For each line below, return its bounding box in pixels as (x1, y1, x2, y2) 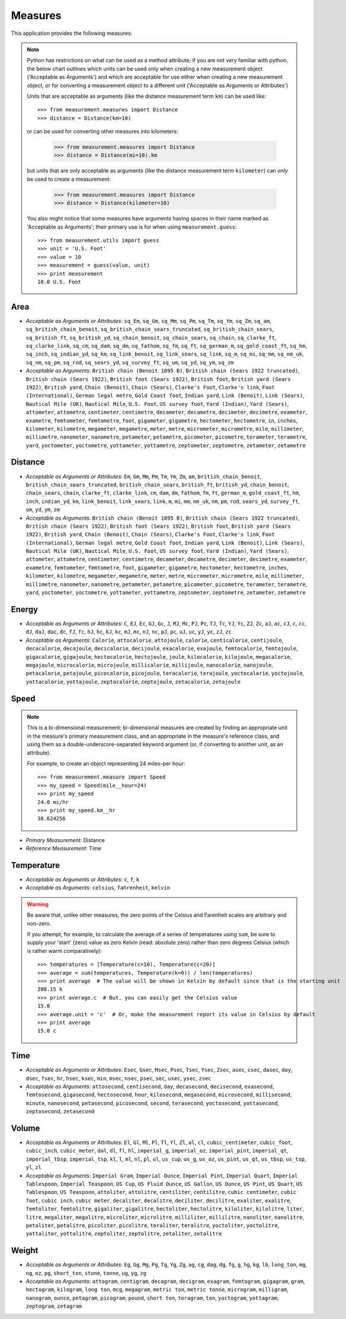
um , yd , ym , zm (25, 506, 60, 513)
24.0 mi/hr (37, 799, 69, 805)
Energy (11, 604, 39, 614)
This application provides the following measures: (11, 30, 133, 37)
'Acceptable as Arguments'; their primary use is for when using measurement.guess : (27, 223, 237, 230)
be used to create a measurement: (27, 175, 111, 183)
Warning (27, 901, 49, 908)
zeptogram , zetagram (25, 1302, 82, 1310)
